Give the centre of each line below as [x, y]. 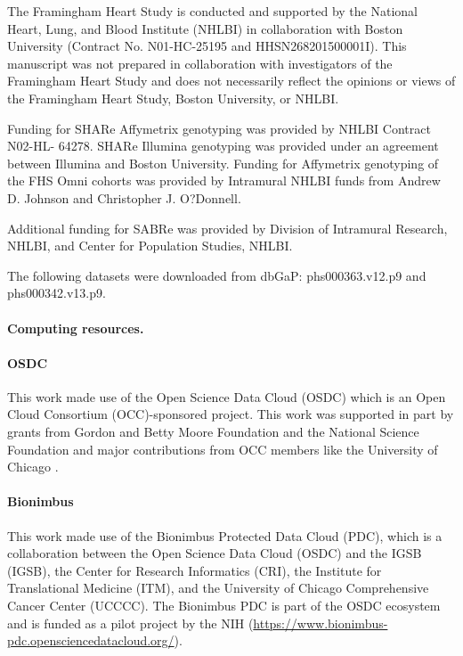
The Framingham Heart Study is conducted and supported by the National [212, 11]
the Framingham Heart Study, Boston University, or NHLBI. [173, 98]
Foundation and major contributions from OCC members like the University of [223, 449]
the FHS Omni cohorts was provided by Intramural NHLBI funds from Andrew [224, 180]
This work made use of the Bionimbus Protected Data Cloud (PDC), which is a [225, 535]
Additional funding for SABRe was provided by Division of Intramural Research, [227, 228]
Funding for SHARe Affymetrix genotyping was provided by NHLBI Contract [219, 128]
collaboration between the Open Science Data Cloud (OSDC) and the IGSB [215, 553]
